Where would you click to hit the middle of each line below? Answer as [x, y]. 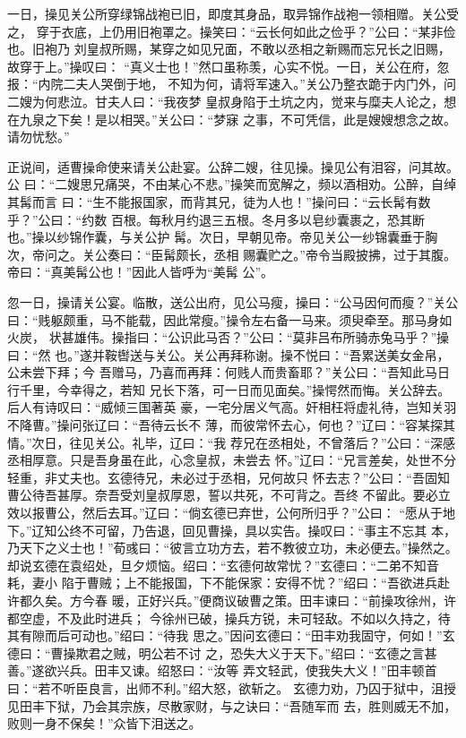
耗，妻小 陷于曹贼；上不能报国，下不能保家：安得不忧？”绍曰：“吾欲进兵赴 [229, 583]
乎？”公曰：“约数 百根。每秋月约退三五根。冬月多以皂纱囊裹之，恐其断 [216, 219]
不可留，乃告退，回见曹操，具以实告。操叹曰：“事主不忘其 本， [269, 530]
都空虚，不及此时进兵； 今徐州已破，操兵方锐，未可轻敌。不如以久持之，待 [229, 618]
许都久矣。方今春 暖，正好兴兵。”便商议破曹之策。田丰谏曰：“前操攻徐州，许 [232, 600]
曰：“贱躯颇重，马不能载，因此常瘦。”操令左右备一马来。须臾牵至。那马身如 [230, 319]
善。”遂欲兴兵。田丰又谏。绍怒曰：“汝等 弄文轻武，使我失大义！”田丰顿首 [222, 670]
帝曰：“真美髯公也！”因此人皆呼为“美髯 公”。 [141, 272]
